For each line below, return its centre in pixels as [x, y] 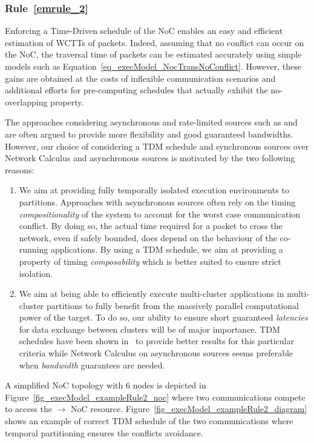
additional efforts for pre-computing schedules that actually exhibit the [136, 90]
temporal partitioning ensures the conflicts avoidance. [104, 432]
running [34, 249]
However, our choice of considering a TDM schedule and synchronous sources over [157, 146]
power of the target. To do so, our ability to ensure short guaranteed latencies [163, 317]
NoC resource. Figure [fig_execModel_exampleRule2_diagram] [189, 409]
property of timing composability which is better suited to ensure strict [150, 261]
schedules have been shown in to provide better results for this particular [156, 341]
